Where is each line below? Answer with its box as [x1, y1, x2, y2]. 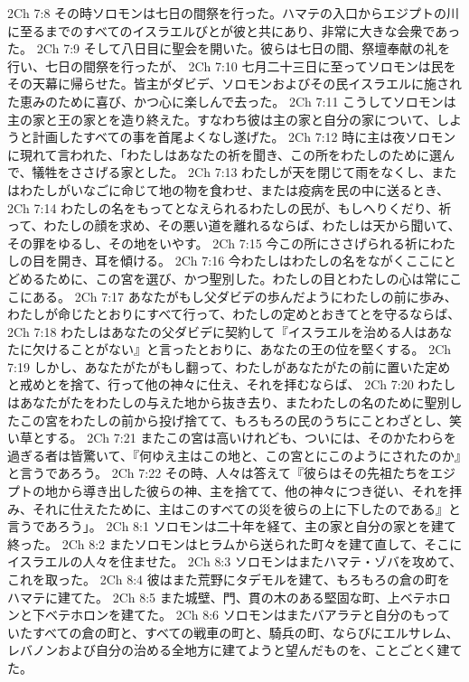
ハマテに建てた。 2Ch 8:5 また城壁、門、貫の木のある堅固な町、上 [7, 587, 400, 606]
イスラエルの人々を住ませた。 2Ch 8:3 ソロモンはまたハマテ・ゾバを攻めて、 [7, 552, 463, 571]
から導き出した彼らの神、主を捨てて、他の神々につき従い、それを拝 [57, 481, 463, 500]
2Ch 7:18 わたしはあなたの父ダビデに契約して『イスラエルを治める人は [7, 322, 427, 341]
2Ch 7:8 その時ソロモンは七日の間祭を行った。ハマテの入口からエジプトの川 [7, 4, 460, 22]
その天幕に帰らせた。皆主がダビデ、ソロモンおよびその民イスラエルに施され [7, 74, 462, 93]
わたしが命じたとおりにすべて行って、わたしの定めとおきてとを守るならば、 [7, 304, 461, 323]
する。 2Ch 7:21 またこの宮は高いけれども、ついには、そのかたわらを [44, 428, 456, 447]
